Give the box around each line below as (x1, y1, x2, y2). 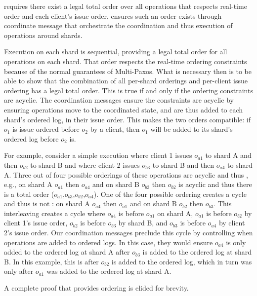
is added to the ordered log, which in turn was (111, 256, 252, 266)
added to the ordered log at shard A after (4, 247, 130, 257)
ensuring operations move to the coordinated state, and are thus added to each (4, 104, 243, 114)
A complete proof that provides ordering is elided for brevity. (4, 283, 189, 293)
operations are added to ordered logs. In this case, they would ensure (4, 237, 213, 247)
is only (226, 237, 246, 247)
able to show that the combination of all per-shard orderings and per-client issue (4, 75, 248, 86)
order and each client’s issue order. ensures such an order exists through (4, 10, 222, 21)
